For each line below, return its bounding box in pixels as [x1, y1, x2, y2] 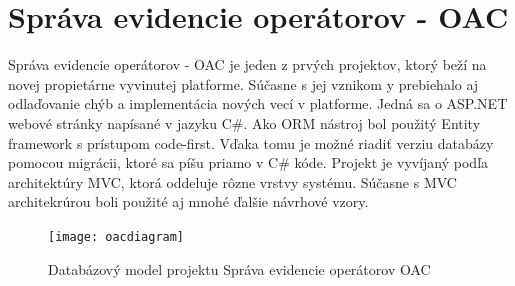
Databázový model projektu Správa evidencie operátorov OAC [48, 258, 431, 279]
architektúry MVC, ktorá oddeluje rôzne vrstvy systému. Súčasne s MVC [8, 171, 457, 192]
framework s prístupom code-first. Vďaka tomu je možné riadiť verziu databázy [8, 132, 494, 153]
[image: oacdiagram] [48, 229, 185, 244]
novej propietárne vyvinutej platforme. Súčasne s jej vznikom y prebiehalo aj [8, 73, 479, 94]
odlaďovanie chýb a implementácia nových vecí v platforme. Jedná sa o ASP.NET [8, 93, 508, 114]
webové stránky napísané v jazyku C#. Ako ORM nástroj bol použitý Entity [8, 112, 481, 133]
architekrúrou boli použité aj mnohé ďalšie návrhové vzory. [8, 191, 369, 212]
